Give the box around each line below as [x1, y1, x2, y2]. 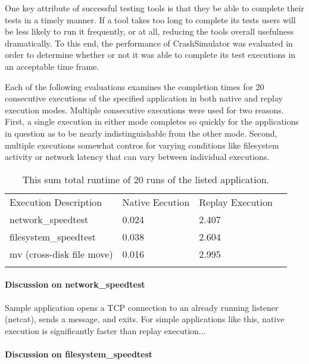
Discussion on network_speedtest [5, 278, 145, 291]
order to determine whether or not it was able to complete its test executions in [5, 48, 296, 61]
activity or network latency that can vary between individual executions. [5, 150, 270, 163]
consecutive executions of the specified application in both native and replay [5, 92, 283, 104]
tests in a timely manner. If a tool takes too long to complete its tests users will [5, 13, 296, 26]
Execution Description [10, 195, 102, 209]
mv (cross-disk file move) [10, 246, 113, 261]
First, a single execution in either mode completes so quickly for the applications [5, 115, 299, 128]
